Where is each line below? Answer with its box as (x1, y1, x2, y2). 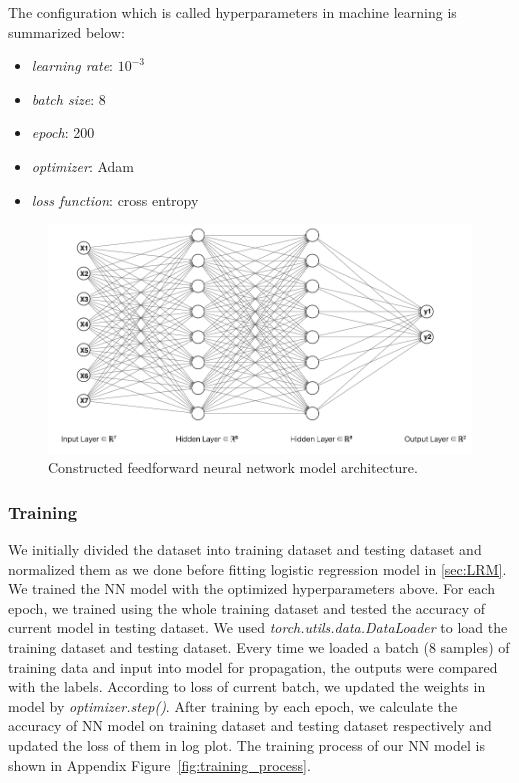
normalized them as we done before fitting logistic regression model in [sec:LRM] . (8, 558, 507, 579)
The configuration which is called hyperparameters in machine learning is (8, 2, 457, 22)
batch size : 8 (31, 88, 106, 109)
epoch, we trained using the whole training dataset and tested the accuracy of (8, 597, 486, 618)
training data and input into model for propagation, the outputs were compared (8, 656, 498, 677)
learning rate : (31, 55, 113, 76)
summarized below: (8, 21, 125, 42)
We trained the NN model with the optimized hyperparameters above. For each (8, 578, 495, 599)
